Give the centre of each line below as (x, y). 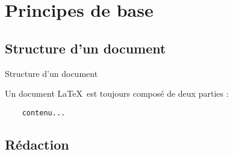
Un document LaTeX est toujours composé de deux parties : (117, 93)
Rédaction (37, 144)
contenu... (44, 113)
